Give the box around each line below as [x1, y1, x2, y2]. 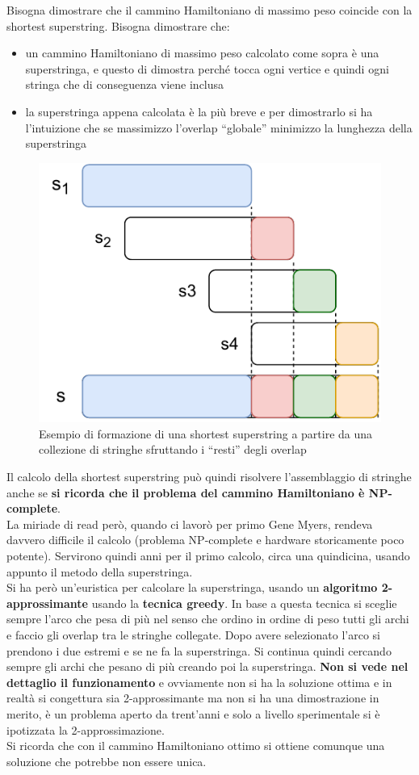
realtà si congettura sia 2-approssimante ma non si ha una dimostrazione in [6, 689, 379, 706]
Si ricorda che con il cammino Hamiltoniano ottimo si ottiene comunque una [6, 737, 385, 754]
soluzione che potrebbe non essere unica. [6, 752, 207, 769]
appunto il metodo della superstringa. [6, 563, 193, 580]
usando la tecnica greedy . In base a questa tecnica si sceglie [91, 594, 397, 611]
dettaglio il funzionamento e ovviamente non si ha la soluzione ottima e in [6, 673, 392, 690]
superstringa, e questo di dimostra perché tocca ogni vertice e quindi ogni [25, 60, 389, 77]
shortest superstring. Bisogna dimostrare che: [6, 17, 230, 34]
